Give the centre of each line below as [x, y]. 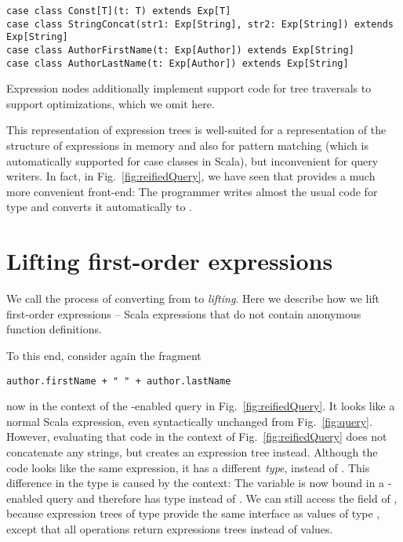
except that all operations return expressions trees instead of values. [170, 528]
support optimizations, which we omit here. [111, 103]
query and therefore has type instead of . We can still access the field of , [222, 498]
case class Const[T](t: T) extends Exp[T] [119, 11]
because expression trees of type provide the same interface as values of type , [193, 513]
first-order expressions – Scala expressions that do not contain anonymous [184, 313]
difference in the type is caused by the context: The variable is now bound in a [196, 483]
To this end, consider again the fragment [104, 355]
